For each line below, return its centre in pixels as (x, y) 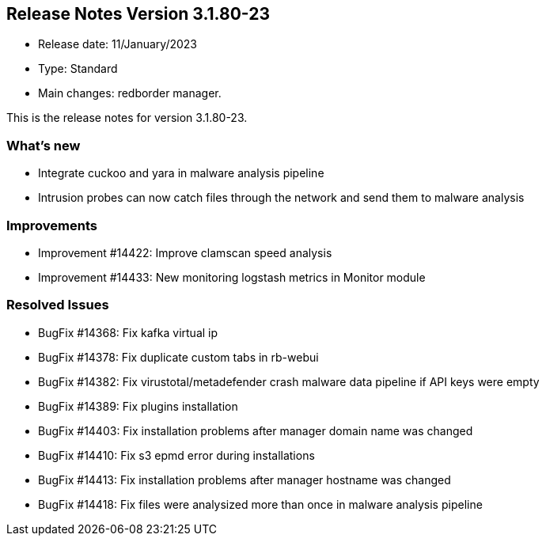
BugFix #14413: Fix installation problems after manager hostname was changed (245, 479)
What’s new (44, 145)
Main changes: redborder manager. (130, 93)
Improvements (52, 225)
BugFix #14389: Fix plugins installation (138, 406)
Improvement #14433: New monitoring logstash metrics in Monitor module (232, 277)
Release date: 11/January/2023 (118, 44)
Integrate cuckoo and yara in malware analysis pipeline (181, 173)
